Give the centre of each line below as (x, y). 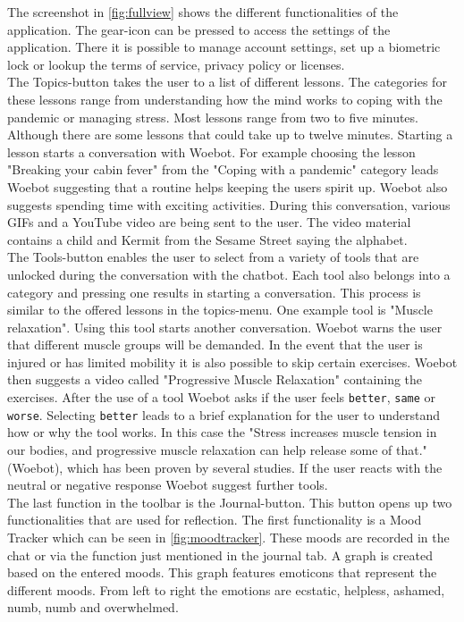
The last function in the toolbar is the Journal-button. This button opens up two (230, 502)
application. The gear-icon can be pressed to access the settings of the (199, 29)
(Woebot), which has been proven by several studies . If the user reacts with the (225, 467)
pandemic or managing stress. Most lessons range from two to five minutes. (213, 117)
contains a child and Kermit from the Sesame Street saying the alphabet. (207, 239)
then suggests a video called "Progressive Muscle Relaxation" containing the (215, 379)
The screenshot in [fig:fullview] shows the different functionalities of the (203, 12)
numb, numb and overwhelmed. (93, 607)
